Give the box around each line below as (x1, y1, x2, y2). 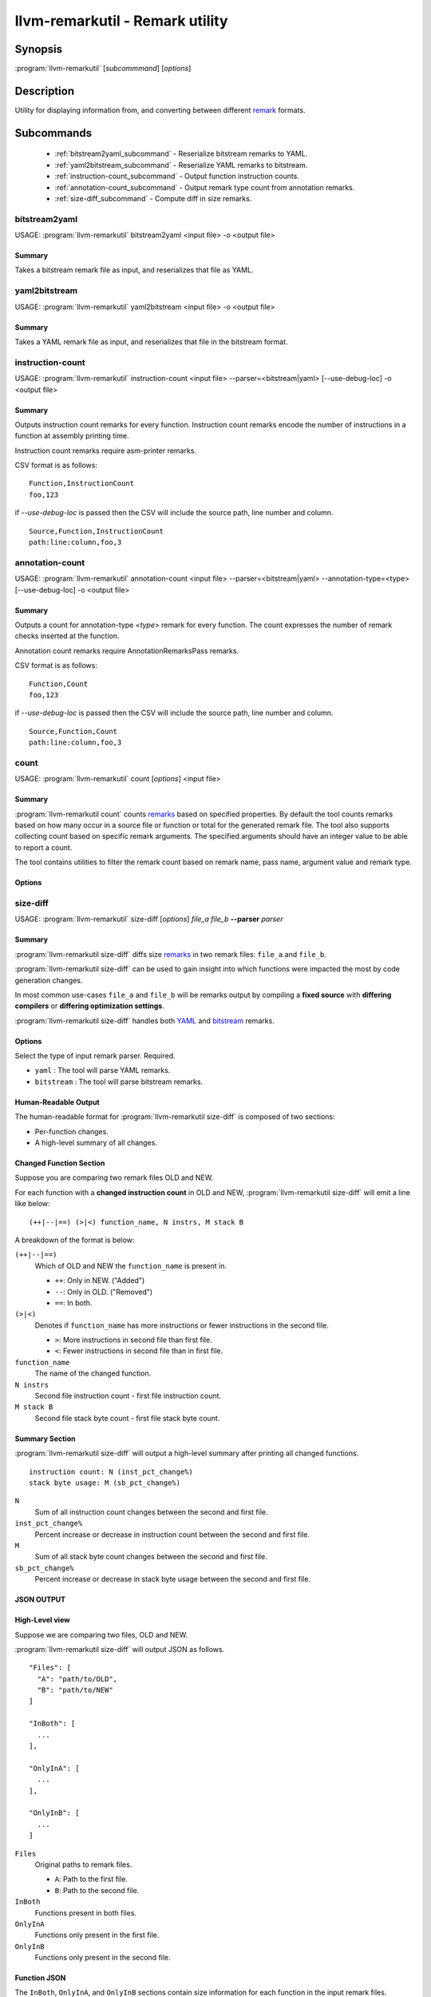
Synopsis (14, 42, 63, 56)
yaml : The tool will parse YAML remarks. (34, 1066, 171, 1075)
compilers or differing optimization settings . (14, 1001, 165, 1010)
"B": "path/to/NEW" (37, 1685, 113, 1695)
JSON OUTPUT (14, 1594, 66, 1605)
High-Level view (14, 1615, 71, 1625)
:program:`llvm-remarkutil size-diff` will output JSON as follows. (14, 1644, 225, 1654)
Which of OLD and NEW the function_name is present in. (34, 1261, 227, 1270)
